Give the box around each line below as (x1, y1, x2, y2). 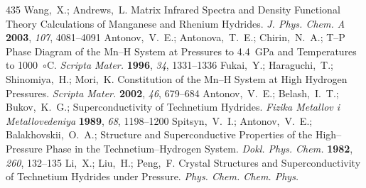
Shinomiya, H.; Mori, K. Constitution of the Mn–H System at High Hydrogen (6, 71, 348, 86)
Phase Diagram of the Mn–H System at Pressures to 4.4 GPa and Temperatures (6, 43, 357, 58)
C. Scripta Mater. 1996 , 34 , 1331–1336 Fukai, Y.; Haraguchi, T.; (46, 57, 333, 72)
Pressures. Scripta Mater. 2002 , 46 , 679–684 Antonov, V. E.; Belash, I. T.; (6, 85, 339, 100)
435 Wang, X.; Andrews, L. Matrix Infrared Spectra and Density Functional (6, 2, 340, 16)
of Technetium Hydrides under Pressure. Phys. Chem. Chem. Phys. (6, 169, 299, 184)
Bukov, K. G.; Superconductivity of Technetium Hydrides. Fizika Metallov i (6, 99, 340, 114)
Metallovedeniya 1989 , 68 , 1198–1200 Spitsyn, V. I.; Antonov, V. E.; (6, 113, 313, 128)
